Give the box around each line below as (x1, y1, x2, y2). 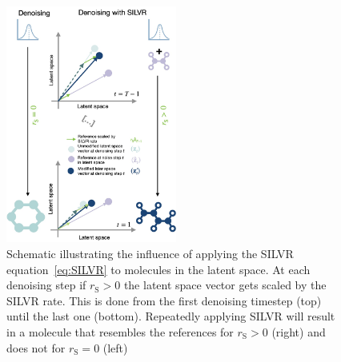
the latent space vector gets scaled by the (123, 276, 327, 293)
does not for (6, 339, 66, 356)
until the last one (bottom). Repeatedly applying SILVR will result (6, 308, 335, 324)
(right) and (271, 323, 326, 340)
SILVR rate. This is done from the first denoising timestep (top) (6, 292, 322, 308)
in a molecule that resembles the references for (6, 323, 234, 340)
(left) (102, 339, 128, 356)
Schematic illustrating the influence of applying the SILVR (6, 245, 294, 261)
